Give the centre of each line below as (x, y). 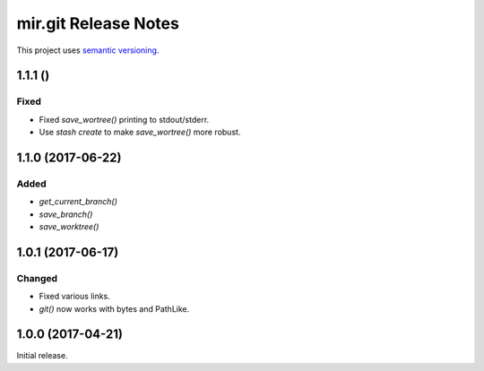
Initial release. (42, 356)
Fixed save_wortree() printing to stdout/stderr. (124, 119)
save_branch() (66, 214)
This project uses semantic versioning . (88, 50)
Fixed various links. (75, 297)
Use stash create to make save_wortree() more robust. (140, 132)
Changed (37, 278)
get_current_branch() (78, 202)
